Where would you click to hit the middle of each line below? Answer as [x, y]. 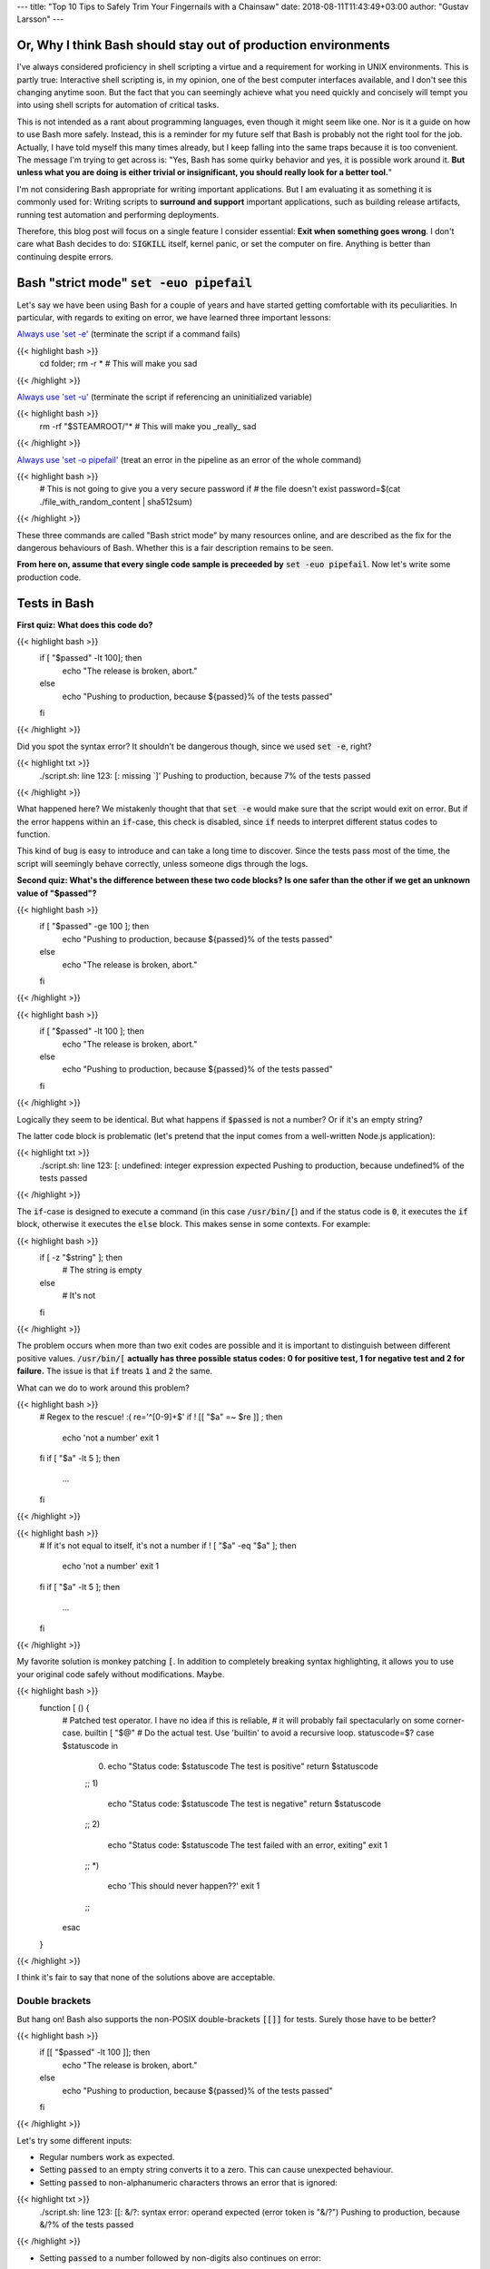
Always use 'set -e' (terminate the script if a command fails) [128, 334]
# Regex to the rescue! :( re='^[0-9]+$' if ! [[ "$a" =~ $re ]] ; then [161, 1417]
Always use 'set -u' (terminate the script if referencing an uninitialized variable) [165, 397]
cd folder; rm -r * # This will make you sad [118, 364]
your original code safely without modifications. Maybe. [121, 1674]
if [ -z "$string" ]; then [81, 1258]
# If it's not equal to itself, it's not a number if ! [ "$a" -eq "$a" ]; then [168, 1546]
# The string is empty [102, 1270]
